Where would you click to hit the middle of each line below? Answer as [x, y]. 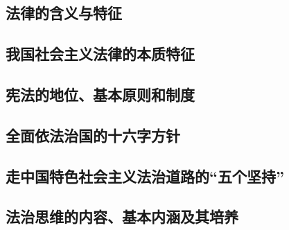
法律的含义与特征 [64, 13]
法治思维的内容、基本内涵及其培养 [122, 216]
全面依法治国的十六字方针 [93, 135]
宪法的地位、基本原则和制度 [100, 94]
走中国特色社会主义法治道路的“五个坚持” [145, 176]
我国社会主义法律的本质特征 [100, 54]
